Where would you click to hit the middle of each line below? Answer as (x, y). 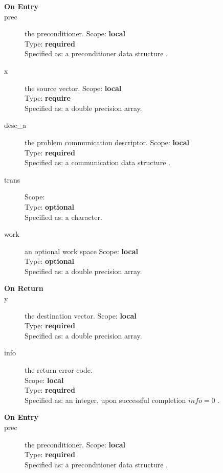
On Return (24, 288)
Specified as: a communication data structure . (97, 162)
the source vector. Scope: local (73, 88)
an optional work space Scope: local (81, 251)
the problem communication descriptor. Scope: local (107, 142)
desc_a (15, 125)
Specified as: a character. (63, 217)
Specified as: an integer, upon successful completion (105, 400)
